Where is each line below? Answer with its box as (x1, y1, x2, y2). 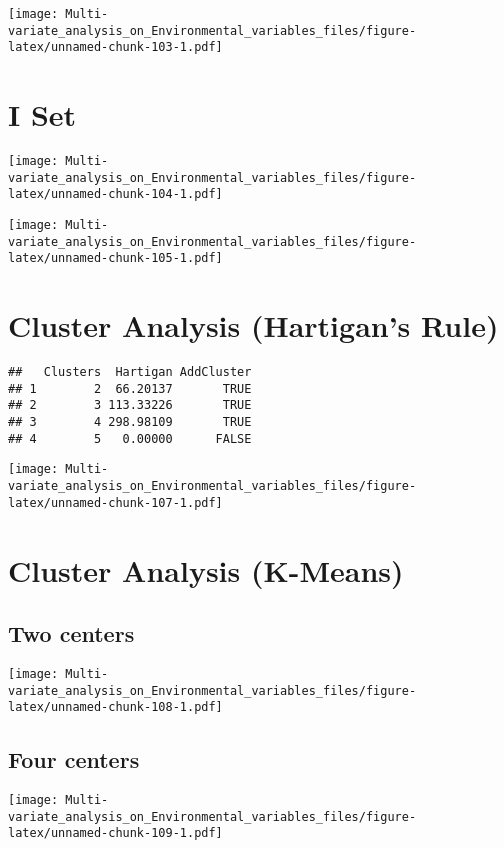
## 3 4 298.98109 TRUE (8, 415, 252, 430)
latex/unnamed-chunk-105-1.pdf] (8, 251, 223, 266)
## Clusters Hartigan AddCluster (8, 365, 252, 380)
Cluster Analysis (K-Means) (8, 549, 404, 590)
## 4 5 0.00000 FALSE (8, 431, 252, 446)
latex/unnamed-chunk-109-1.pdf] (8, 826, 223, 841)
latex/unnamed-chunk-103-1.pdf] (8, 40, 223, 55)
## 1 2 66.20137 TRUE (8, 381, 252, 396)
